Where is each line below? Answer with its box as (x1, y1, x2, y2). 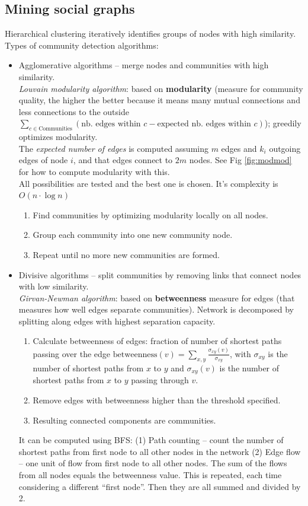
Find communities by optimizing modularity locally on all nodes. (33, 208, 268, 221)
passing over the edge (33, 347, 111, 359)
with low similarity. (18, 280, 89, 292)
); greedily (264, 117, 301, 129)
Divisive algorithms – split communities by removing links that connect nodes (18, 268, 301, 281)
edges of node (18, 154, 68, 166)
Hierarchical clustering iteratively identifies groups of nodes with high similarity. (5, 27, 296, 40)
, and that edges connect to (73, 154, 173, 166)
